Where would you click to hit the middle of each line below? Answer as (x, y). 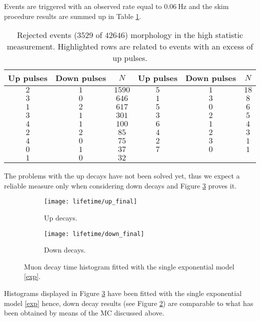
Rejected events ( (47, 35)
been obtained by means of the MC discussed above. (84, 313)
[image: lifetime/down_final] (94, 234)
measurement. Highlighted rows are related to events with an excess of (130, 46)
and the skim (209, 6)
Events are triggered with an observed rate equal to (83, 6)
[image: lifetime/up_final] (91, 202)
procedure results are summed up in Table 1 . (73, 16)
